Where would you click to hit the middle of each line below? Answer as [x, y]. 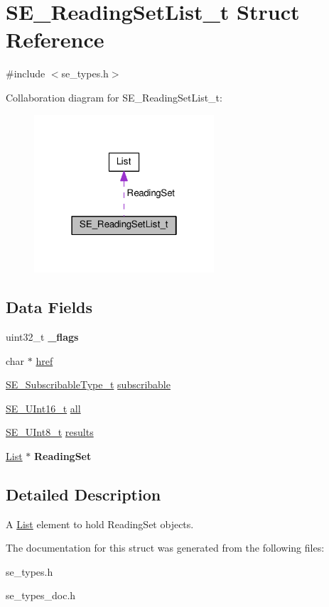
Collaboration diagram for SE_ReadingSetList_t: [114, 97]
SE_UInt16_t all [43, 408]
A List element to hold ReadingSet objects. [100, 524]
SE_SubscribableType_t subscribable [88, 384]
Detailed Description [83, 494]
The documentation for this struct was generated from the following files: [165, 548]
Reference [55, 39]
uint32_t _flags [42, 336]
